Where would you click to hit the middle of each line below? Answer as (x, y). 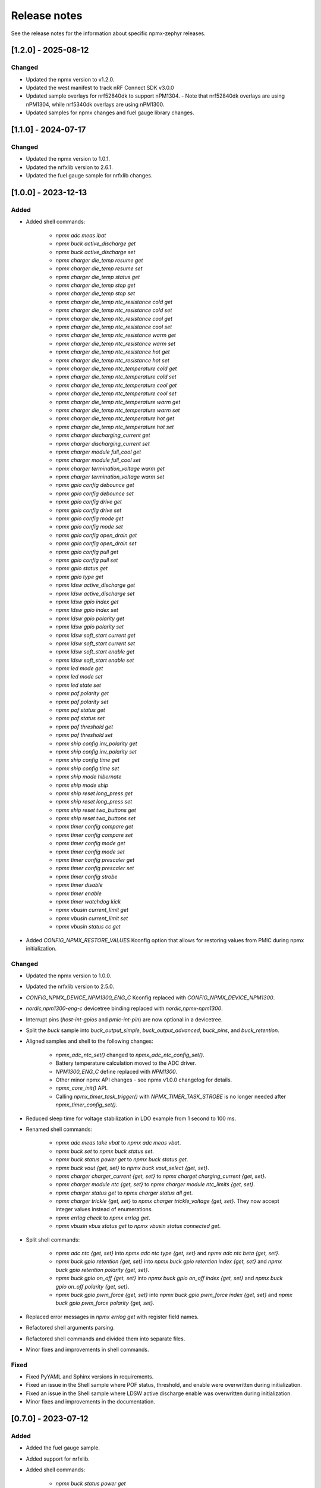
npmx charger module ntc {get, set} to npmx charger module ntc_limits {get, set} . (155, 1184)
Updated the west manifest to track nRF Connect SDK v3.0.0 (100, 88)
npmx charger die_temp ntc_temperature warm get (118, 402)
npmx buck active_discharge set (95, 252)
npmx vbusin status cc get (88, 927)
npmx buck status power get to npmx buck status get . (122, 1159)
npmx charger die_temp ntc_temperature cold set (116, 377)
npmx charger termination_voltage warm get (110, 468)
